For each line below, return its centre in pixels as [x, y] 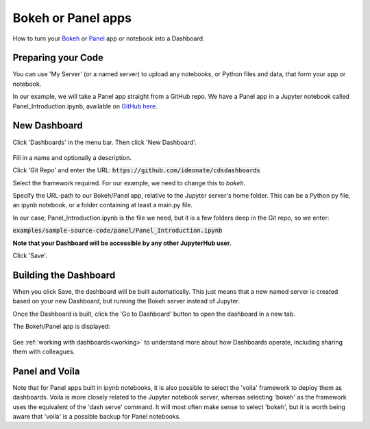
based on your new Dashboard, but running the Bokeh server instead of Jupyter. [126, 301]
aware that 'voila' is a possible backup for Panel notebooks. [97, 416]
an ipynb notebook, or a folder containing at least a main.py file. [103, 205]
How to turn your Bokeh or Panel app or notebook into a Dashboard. [109, 38]
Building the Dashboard [64, 275]
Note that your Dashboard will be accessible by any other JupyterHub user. [122, 243]
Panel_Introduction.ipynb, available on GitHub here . [85, 106]
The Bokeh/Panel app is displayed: [62, 327]
